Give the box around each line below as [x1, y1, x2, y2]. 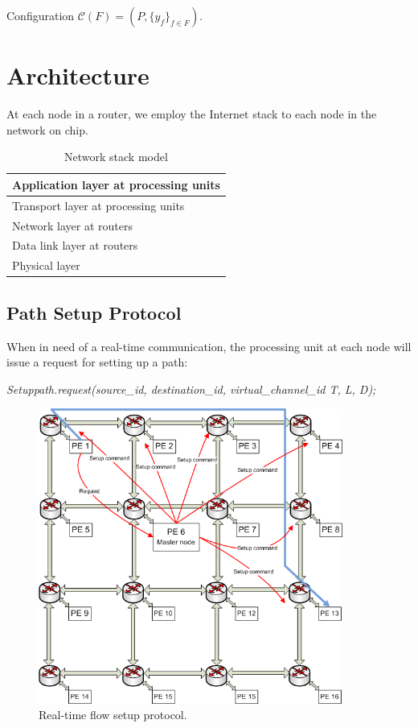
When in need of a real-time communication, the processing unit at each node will [6, 337, 412, 354]
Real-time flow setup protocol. [39, 706, 187, 723]
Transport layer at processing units [12, 196, 185, 213]
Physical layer [12, 257, 80, 274]
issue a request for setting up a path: [6, 354, 188, 370]
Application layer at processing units [12, 176, 220, 192]
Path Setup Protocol [6, 300, 182, 325]
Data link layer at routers [12, 237, 138, 254]
